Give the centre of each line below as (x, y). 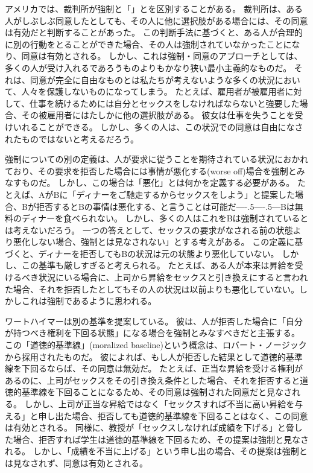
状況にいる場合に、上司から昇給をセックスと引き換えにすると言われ (173, 277)
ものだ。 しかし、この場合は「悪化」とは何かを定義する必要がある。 (158, 183)
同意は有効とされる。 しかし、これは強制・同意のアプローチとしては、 (162, 56)
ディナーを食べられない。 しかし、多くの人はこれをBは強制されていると (165, 218)
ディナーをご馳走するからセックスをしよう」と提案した (186, 194)
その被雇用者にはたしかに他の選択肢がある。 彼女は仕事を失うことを (158, 115)
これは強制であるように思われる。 (89, 301)
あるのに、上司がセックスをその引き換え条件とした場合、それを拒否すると (153, 380)
